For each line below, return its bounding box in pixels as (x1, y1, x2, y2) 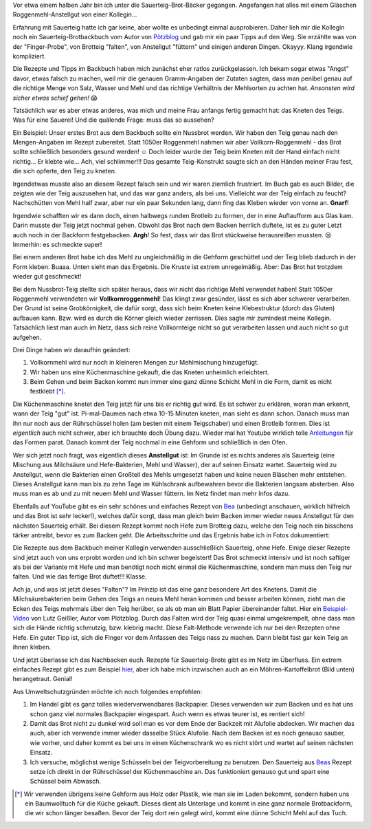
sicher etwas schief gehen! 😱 (12, 94, 98, 102)
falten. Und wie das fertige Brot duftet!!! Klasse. (12, 572, 147, 581)
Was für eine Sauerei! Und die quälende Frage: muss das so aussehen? (12, 116, 214, 124)
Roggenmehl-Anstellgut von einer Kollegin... (12, 10, 137, 19)
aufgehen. (12, 333, 42, 341)
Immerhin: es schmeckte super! (12, 240, 102, 248)
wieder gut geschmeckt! (12, 272, 82, 281)
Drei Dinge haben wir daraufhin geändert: (12, 345, 131, 354)
